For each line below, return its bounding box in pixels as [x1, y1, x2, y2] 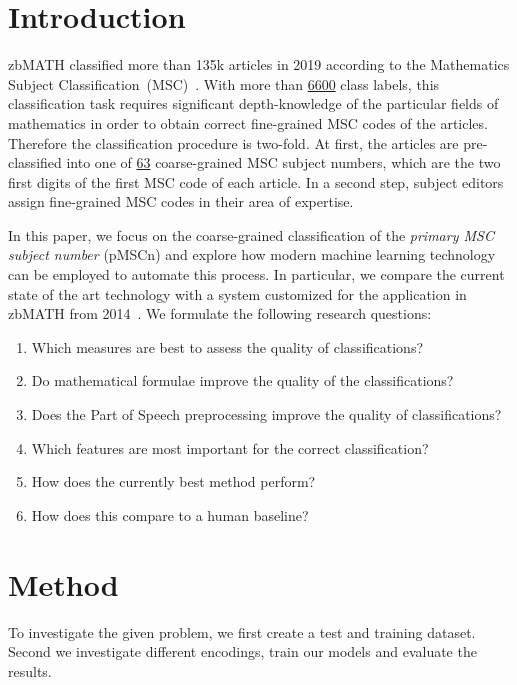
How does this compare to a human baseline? [31, 504, 309, 525]
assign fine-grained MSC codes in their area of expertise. [8, 191, 354, 212]
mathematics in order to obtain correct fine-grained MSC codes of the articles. [8, 112, 488, 133]
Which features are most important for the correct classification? [31, 437, 429, 458]
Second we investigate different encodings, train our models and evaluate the [8, 641, 477, 662]
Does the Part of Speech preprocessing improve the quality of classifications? [31, 404, 502, 425]
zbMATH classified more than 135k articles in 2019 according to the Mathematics [8, 54, 510, 75]
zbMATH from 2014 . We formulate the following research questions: [8, 303, 432, 324]
